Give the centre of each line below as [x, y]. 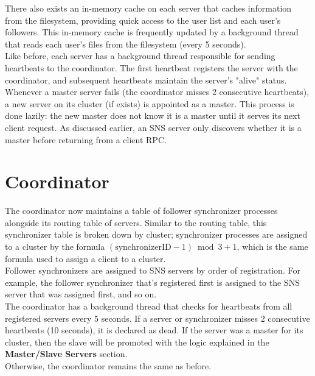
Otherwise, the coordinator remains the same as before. [108, 365]
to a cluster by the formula [55, 247]
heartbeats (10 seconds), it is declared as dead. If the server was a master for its [154, 330]
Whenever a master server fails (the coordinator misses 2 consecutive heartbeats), [157, 92]
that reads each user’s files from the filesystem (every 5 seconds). [126, 44]
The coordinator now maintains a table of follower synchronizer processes [141, 211]
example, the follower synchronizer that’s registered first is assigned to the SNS [152, 282]
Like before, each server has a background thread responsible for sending [140, 56]
